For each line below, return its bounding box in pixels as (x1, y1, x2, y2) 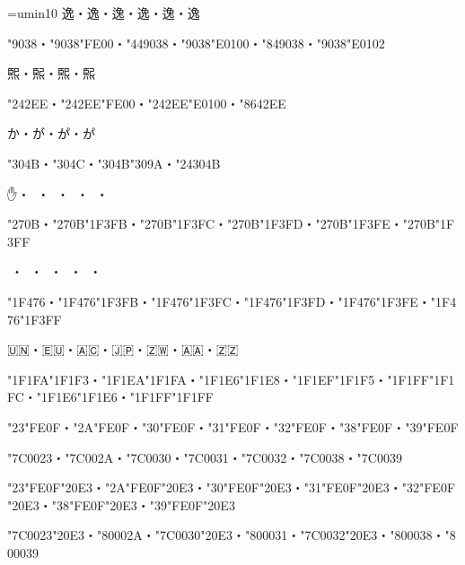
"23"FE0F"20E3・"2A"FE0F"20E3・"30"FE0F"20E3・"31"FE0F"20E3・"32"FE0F (7, 478, 456, 497)
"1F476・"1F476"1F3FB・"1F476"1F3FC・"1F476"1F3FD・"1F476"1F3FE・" (7, 291, 436, 310)
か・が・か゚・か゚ (7, 124, 95, 143)
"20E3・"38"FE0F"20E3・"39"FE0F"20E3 (7, 495, 235, 514)
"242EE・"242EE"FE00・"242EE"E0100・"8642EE (7, 93, 286, 112)
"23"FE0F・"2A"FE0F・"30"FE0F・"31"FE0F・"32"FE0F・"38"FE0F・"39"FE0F (7, 417, 459, 436)
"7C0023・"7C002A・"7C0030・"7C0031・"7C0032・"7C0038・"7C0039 (7, 448, 402, 466)
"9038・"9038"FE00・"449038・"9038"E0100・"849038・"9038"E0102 (7, 33, 385, 52)
